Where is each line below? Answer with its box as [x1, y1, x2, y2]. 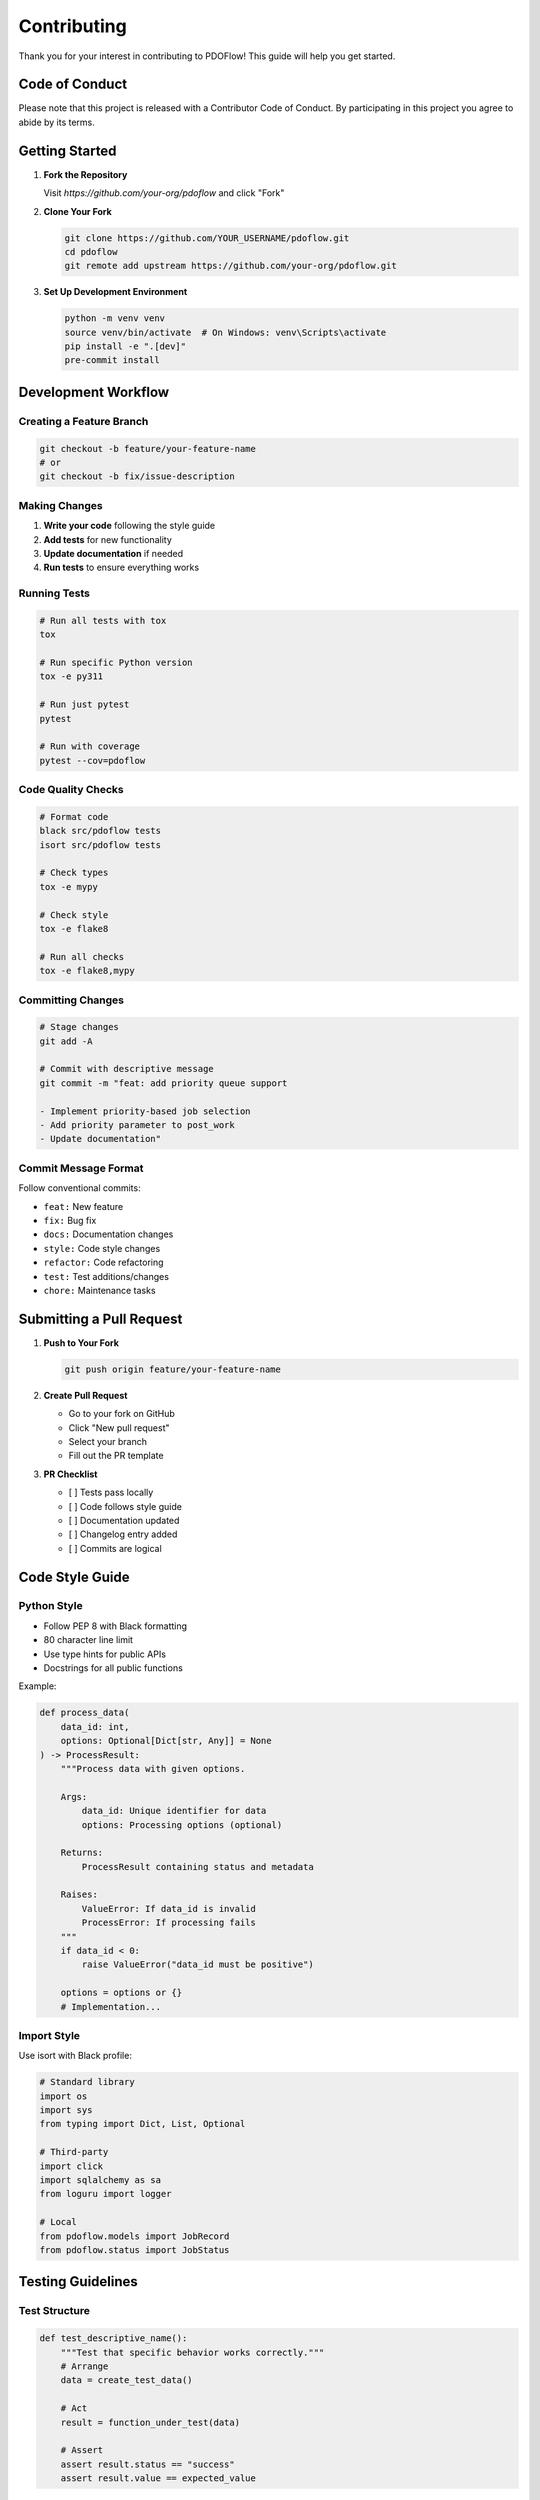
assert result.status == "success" [60, 2458, 235, 2470]
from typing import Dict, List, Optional [39, 2118, 246, 2130]
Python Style [18, 1599, 84, 1613]
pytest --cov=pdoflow [39, 755, 146, 766]
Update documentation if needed [43, 547, 184, 559]
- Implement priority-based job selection [39, 1105, 251, 1117]
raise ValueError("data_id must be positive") [81, 1959, 314, 1970]
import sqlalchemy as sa [39, 2175, 162, 2186]
